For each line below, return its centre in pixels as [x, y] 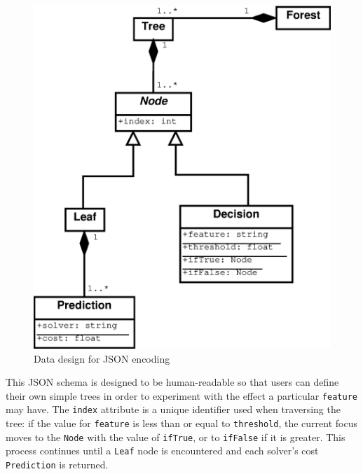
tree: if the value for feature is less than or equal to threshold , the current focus [181, 423]
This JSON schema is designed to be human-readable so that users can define [172, 382]
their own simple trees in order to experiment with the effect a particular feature [182, 395]
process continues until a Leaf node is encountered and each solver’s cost [162, 451]
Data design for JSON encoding [102, 358]
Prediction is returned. [57, 465]
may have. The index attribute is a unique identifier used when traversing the [173, 409]
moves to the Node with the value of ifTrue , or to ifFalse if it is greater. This [176, 437]
